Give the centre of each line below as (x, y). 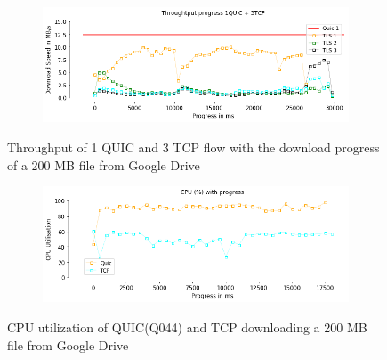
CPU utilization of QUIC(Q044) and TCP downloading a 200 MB (187, 327)
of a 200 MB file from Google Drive (104, 164)
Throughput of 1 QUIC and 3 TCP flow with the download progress (193, 147)
